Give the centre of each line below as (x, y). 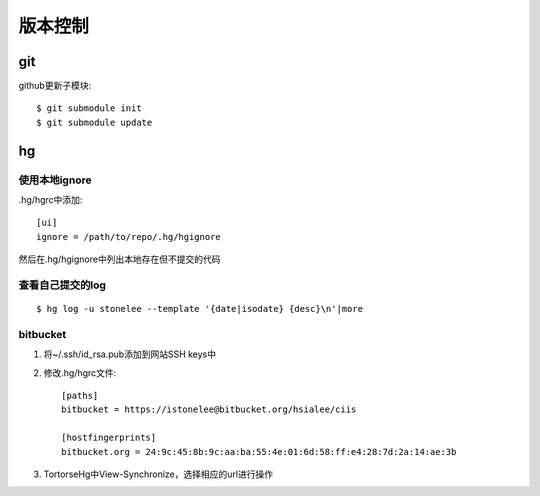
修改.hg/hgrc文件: (80, 372)
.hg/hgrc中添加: (50, 199)
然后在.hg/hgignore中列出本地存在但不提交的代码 (119, 259)
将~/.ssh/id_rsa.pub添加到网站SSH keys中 (130, 354)
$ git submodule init (89, 108)
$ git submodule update (94, 122)
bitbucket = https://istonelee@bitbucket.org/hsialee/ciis (209, 409)
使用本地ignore (55, 180)
